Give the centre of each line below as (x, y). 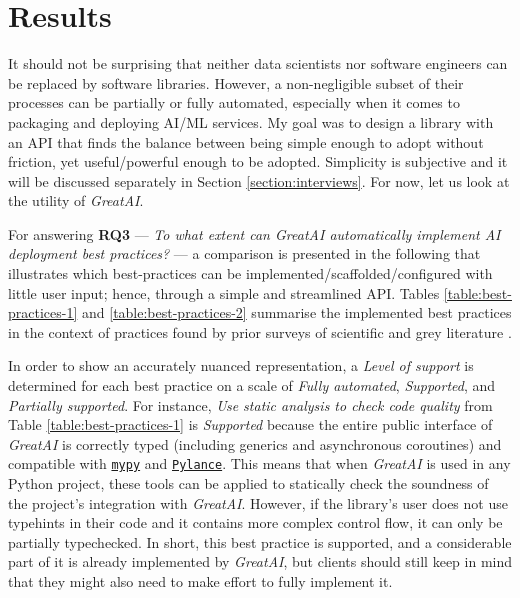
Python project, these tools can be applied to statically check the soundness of (248, 483)
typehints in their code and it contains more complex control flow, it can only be (255, 522)
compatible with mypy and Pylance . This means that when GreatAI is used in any (259, 463)
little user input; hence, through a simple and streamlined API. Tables (224, 292)
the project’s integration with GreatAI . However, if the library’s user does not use (258, 502)
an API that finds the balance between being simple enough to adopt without (246, 141)
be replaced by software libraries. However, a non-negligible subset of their (236, 82)
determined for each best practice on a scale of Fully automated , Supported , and (252, 385)
